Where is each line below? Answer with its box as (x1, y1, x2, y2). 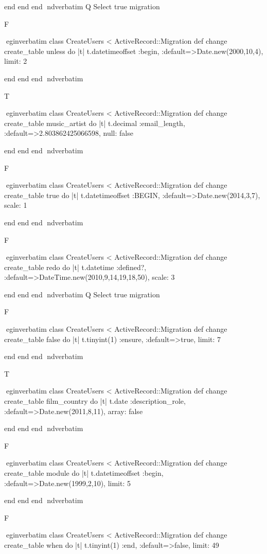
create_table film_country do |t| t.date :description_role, (4, 396, 186, 406)
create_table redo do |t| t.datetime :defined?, (4, 261, 147, 272)
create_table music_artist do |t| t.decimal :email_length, (4, 117, 185, 128)
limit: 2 (4, 56, 27, 66)
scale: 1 (4, 200, 27, 210)
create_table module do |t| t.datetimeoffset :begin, (4, 468, 164, 478)
